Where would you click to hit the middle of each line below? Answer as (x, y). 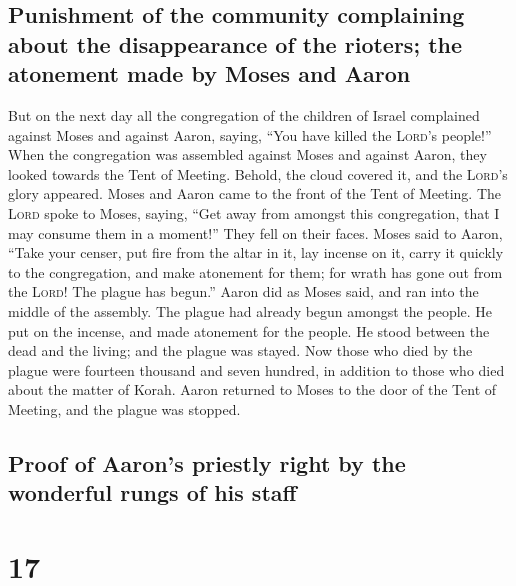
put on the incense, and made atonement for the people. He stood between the (249, 330)
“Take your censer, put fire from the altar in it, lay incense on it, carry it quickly (256, 252)
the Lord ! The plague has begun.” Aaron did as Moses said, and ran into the (243, 291)
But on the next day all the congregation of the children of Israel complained (244, 114)
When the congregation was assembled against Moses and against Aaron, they (247, 154)
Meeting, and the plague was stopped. (124, 408)
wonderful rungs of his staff (152, 492)
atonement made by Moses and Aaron (209, 73)
